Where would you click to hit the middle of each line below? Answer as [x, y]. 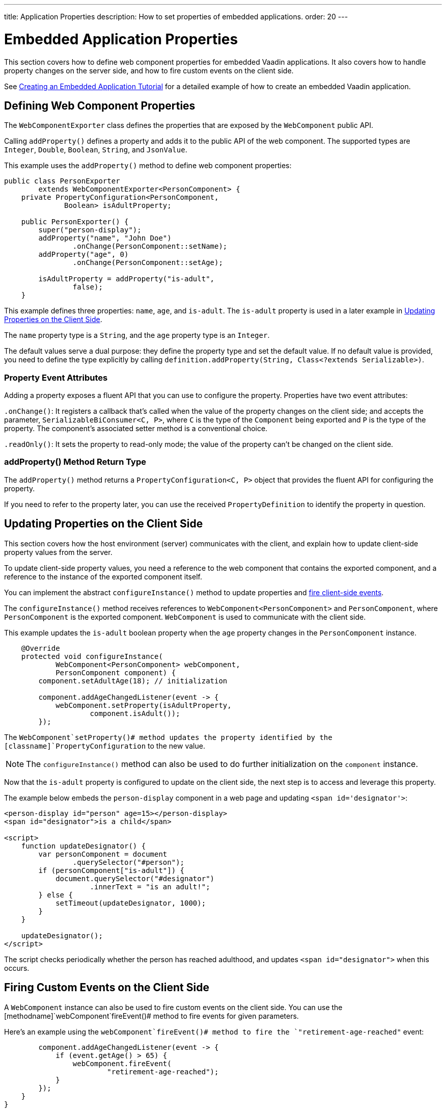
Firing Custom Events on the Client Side [107, 988]
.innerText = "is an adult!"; [150, 886]
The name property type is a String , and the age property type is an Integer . [137, 335]
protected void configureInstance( [92, 656]
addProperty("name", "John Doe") [105, 238]
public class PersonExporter [62, 181]
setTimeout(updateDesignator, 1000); [131, 903]
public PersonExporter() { [75, 222]
